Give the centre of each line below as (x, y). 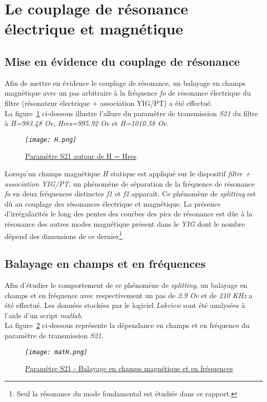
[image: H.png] (51, 140)
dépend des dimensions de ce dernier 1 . (64, 235)
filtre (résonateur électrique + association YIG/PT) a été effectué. (109, 103)
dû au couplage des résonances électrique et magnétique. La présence (113, 203)
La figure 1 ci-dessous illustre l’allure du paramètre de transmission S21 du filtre (131, 113)
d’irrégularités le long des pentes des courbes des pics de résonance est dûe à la (129, 214)
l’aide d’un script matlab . (44, 315)
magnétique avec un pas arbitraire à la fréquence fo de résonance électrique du (128, 93)
